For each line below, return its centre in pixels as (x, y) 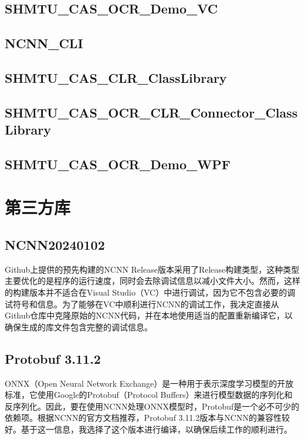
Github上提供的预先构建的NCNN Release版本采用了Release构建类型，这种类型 (152, 269)
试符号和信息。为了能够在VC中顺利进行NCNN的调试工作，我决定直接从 (142, 304)
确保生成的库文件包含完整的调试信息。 (79, 326)
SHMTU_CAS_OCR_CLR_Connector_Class (151, 112)
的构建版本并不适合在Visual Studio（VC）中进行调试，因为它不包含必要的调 (150, 292)
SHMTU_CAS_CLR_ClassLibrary (116, 77)
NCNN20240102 (55, 245)
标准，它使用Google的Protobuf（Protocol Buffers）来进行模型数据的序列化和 (149, 395)
